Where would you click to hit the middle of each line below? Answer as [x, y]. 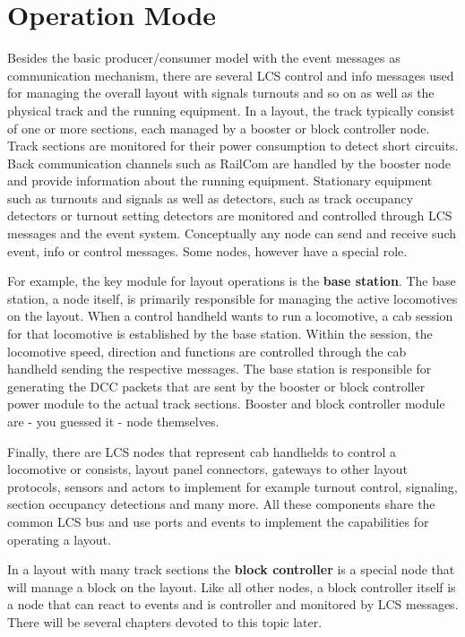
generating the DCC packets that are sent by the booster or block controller [216, 386]
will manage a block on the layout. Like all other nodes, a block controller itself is [232, 586]
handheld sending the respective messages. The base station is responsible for [220, 369]
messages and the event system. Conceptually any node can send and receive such [232, 233]
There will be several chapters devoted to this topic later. [165, 621]
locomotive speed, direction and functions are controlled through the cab [207, 351]
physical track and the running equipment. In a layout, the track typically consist [231, 110]
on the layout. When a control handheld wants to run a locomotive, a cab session [230, 316]
